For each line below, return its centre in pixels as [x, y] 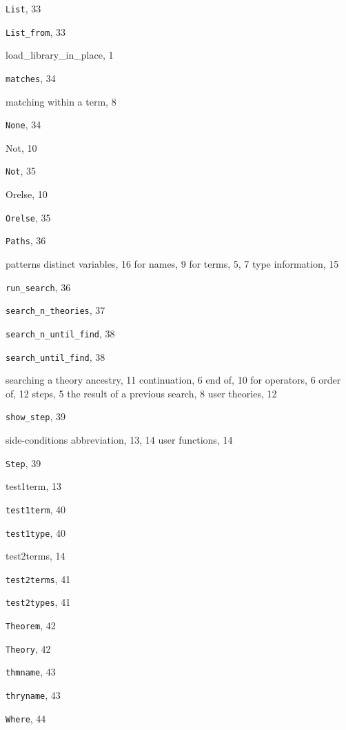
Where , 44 [26, 718]
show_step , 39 [35, 416]
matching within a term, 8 [61, 101]
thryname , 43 [33, 695]
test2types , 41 [38, 602]
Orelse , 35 [28, 217]
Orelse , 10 [27, 194]
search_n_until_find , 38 [60, 333]
